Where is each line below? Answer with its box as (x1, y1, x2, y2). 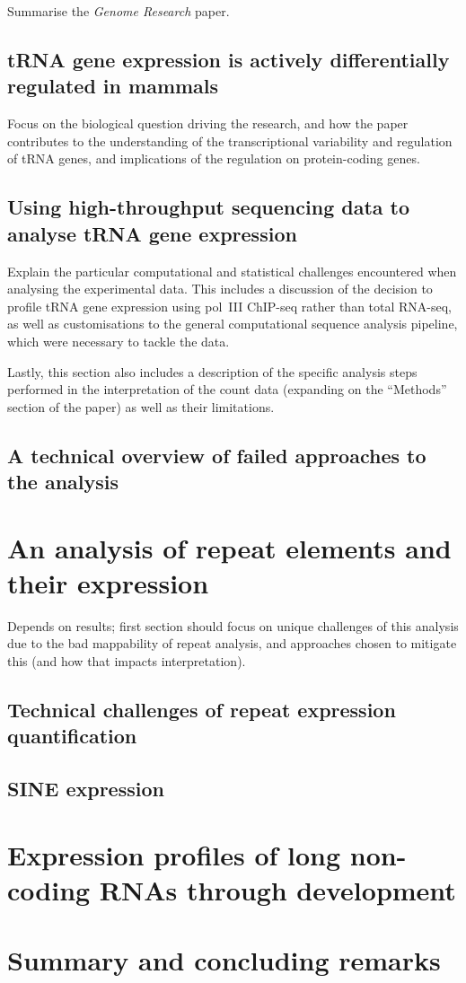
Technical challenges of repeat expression (7, 695, 396, 723)
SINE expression (7, 775, 164, 803)
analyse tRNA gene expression (7, 219, 297, 247)
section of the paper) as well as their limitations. (7, 397, 275, 416)
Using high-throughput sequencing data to (7, 193, 410, 221)
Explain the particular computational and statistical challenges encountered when (7, 261, 457, 280)
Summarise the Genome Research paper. (7, 2, 230, 20)
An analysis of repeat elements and (7, 529, 452, 566)
